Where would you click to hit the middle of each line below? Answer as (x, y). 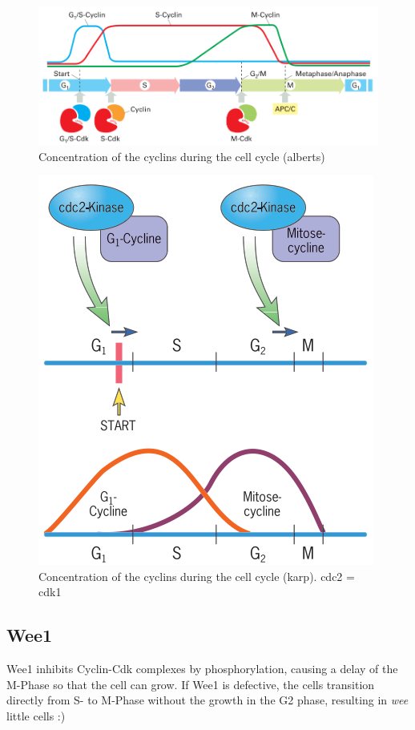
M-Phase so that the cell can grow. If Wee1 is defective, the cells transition (191, 684)
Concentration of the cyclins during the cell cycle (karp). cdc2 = (197, 576)
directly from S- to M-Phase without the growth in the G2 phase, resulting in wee (207, 700)
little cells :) (36, 715)
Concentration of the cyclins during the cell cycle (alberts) (182, 156)
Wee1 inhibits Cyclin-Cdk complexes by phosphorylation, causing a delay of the (202, 669)
